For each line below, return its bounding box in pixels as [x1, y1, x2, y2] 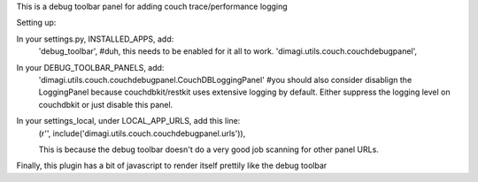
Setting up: [16, 18, 57, 28]
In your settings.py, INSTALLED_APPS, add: [16, 34, 174, 44]
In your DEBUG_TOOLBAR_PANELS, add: [16, 62, 165, 72]
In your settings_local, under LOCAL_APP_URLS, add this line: [16, 116, 241, 126]
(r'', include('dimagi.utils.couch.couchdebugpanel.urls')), [38, 128, 246, 139]
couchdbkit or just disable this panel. [38, 99, 173, 110]
